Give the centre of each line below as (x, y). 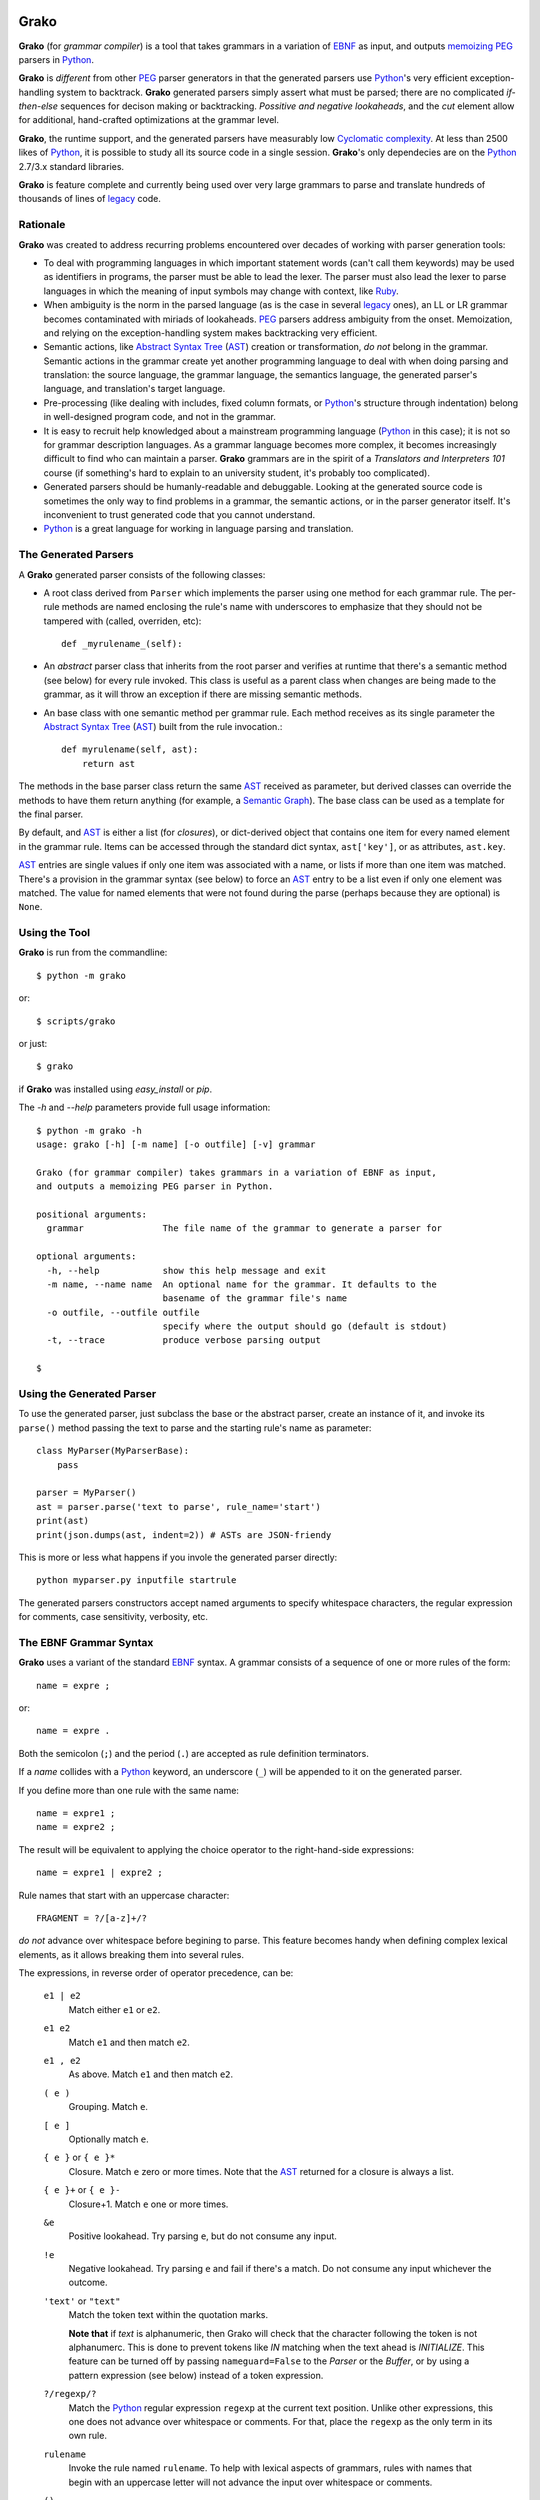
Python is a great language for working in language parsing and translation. (198, 529)
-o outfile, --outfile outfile (123, 1312)
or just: (33, 1044)
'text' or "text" (82, 2301)
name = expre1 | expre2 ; (100, 1873)
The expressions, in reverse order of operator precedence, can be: (156, 1973)
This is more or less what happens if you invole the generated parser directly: (178, 1557)
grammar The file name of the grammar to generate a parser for (244, 1228)
